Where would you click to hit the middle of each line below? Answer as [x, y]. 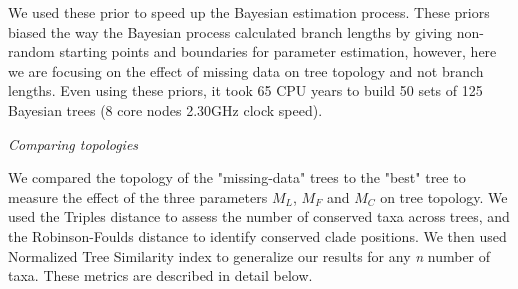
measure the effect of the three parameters [138, 196]
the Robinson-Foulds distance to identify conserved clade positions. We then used [257, 235]
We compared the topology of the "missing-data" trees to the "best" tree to [237, 177]
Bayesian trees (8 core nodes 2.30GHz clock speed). [165, 109]
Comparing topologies [73, 143]
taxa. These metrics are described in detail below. [160, 275]
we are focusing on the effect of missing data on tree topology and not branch [246, 70]
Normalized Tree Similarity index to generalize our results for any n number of [249, 255]
